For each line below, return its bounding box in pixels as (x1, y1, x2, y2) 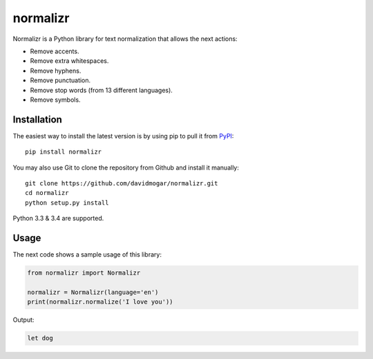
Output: (12, 315, 35, 324)
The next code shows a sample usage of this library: (12, 250, 162, 259)
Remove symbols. (30, 95, 81, 104)
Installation (12, 113, 62, 125)
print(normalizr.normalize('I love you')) (27, 298, 173, 306)
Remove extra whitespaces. (30, 57, 109, 65)
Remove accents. (30, 47, 79, 55)
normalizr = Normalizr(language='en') (27, 288, 159, 296)
